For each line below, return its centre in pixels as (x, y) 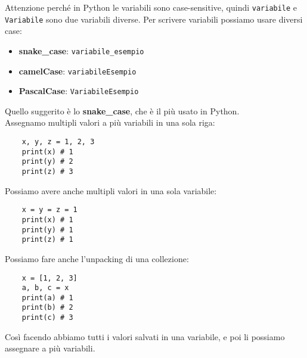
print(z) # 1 (47, 240)
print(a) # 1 (47, 298)
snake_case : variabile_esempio (81, 50)
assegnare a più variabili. (50, 348)
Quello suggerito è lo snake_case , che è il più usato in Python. (122, 110)
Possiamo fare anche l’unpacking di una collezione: (97, 258)
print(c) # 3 (47, 318)
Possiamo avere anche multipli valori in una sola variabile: (111, 190)
